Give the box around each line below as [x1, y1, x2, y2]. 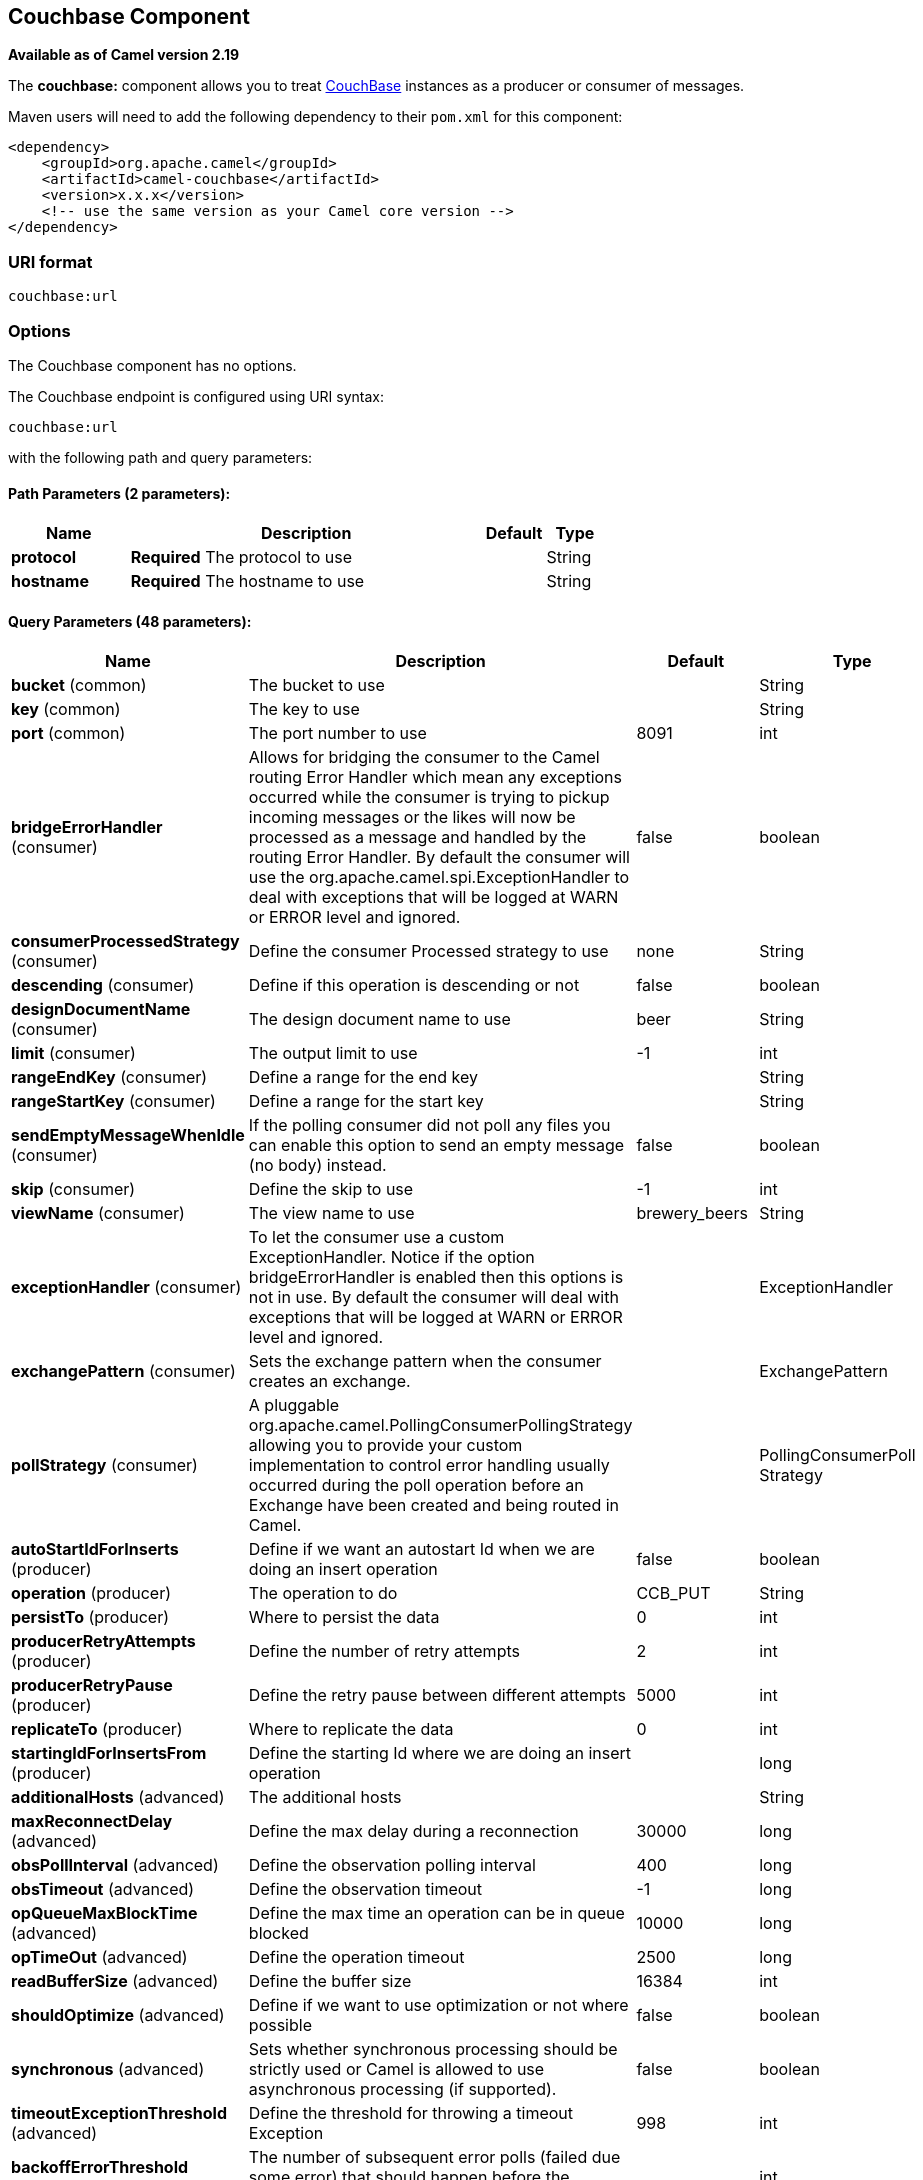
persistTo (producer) [11, 1607, 170, 1628]
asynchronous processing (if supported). [248, 2079, 557, 2100]
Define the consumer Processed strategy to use [248, 941, 609, 962]
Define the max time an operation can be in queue [248, 1903, 625, 1924]
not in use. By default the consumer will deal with [248, 1287, 619, 1308]
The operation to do [248, 1583, 398, 1604]
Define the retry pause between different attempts [248, 1685, 627, 1706]
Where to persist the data [248, 1607, 440, 1628]
